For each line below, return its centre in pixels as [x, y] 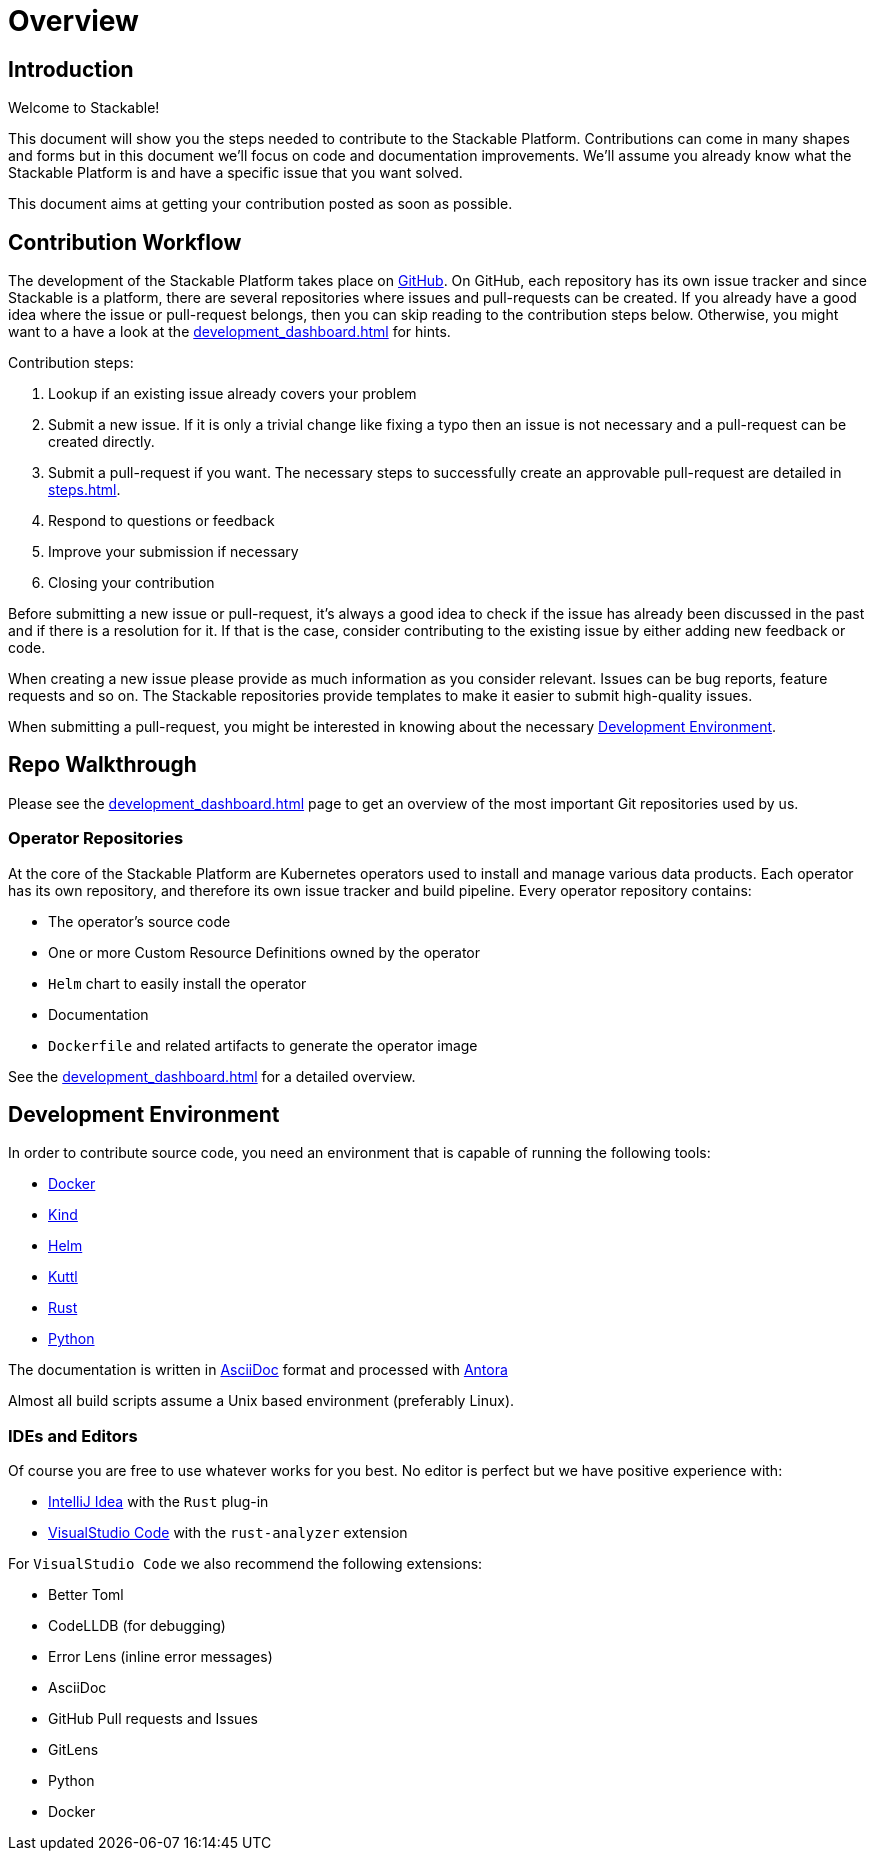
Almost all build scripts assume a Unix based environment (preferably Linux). [261, 1401]
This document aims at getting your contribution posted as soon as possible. [260, 204]
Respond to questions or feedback [161, 521]
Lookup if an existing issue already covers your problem [232, 394]
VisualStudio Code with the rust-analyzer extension [228, 1533]
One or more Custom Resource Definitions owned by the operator [264, 952]
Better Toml [86, 1595]
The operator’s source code [139, 921]
